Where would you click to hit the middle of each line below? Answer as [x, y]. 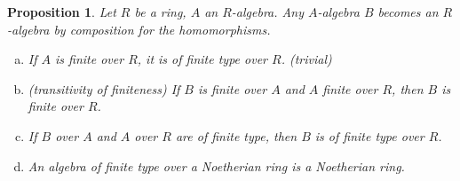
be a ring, [160, 12]
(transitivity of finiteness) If [104, 88]
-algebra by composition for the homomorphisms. [139, 29]
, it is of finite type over [202, 59]
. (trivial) [306, 59]
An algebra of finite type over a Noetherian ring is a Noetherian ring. [216, 165]
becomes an [408, 12]
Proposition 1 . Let [62, 12]
